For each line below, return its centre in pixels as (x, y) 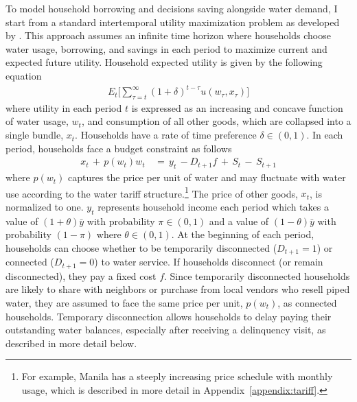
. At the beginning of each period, (243, 234)
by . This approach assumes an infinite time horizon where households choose (168, 35)
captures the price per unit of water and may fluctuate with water (207, 177)
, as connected (307, 303)
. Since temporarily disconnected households (257, 275)
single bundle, (35, 135)
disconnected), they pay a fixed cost (81, 275)
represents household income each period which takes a (213, 206)
